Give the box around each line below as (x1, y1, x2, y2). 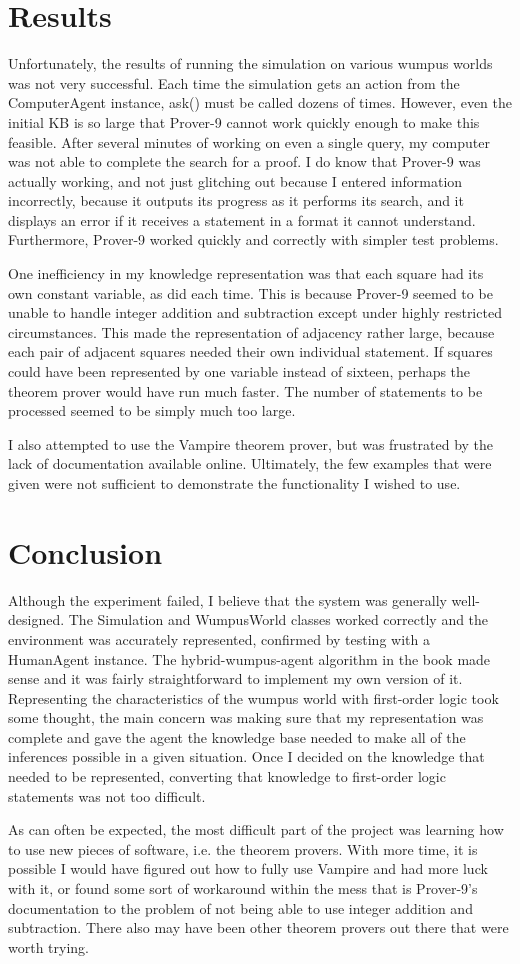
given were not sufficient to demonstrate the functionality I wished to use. (8, 473, 461, 493)
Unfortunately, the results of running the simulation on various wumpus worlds (8, 53, 493, 74)
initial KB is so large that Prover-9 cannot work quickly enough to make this (8, 111, 480, 132)
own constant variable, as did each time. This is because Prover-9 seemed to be (8, 282, 493, 303)
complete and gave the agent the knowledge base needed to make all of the (8, 726, 466, 747)
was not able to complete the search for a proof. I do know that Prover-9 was (8, 151, 481, 172)
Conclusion (8, 531, 163, 572)
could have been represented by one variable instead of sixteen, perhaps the (8, 361, 471, 382)
